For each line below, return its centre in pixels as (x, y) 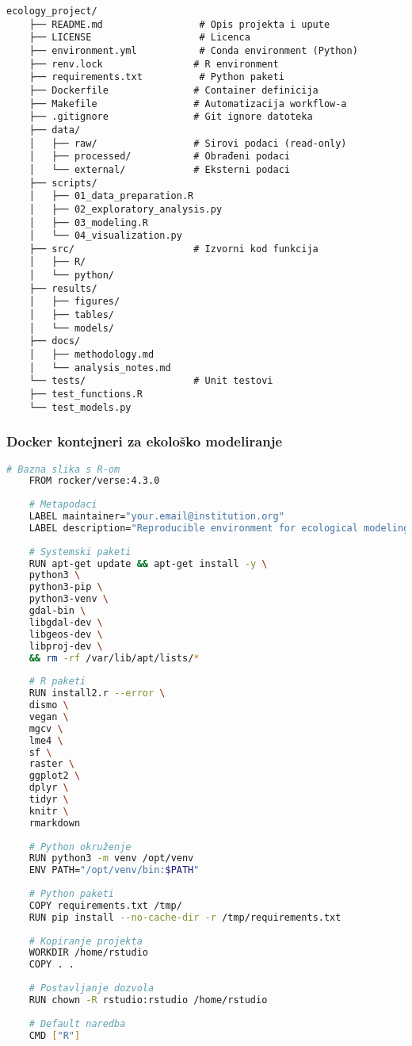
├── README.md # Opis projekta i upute (179, 24)
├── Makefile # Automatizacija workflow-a (188, 103)
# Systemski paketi (80, 552)
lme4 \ (46, 740)
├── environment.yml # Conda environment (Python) (193, 50)
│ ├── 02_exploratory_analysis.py (126, 209)
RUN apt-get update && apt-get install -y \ (148, 563)
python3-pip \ (66, 587)
